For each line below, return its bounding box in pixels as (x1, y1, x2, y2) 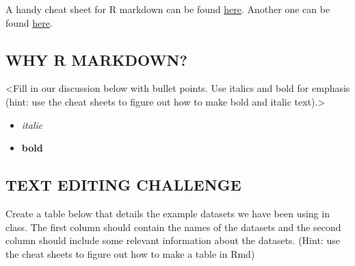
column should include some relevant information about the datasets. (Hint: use (5, 233, 340, 247)
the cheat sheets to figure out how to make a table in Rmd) (5, 246, 255, 261)
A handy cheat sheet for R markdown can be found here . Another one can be (5, 2, 330, 16)
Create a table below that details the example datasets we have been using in (5, 206, 330, 220)
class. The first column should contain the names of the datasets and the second (5, 219, 341, 234)
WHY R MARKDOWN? (5, 49, 187, 70)
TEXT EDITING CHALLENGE (5, 174, 241, 195)
